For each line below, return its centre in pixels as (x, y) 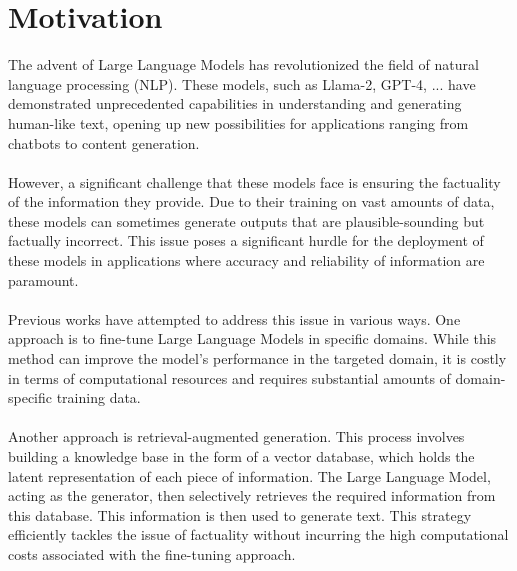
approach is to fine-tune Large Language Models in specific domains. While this (252, 338)
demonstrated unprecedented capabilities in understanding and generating (235, 103)
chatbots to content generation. (104, 142)
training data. (98, 397)
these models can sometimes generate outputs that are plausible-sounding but (246, 220)
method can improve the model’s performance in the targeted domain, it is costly (257, 358)
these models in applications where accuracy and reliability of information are (246, 260)
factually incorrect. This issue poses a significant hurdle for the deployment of (246, 240)
